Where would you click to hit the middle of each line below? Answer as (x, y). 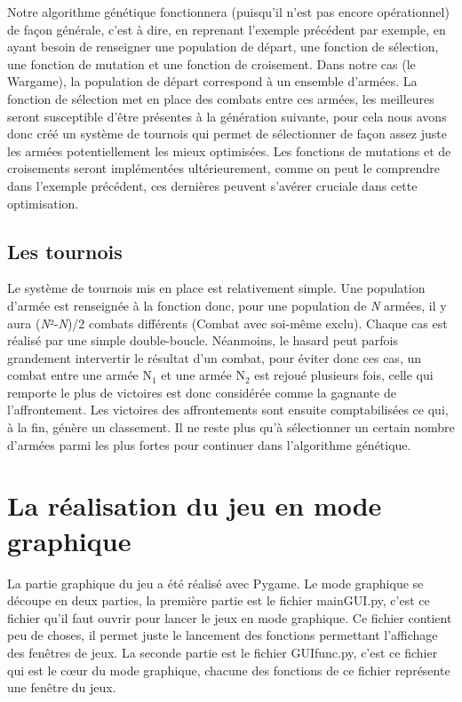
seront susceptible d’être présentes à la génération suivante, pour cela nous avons (227, 116)
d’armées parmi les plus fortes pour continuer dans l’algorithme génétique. (209, 444)
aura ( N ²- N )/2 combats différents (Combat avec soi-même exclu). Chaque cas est (227, 323)
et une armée (196, 375)
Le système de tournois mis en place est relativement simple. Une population (216, 288)
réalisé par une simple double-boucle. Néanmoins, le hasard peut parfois (203, 340)
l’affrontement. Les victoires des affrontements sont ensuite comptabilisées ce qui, (228, 410)
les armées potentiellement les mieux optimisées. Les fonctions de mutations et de (229, 150)
